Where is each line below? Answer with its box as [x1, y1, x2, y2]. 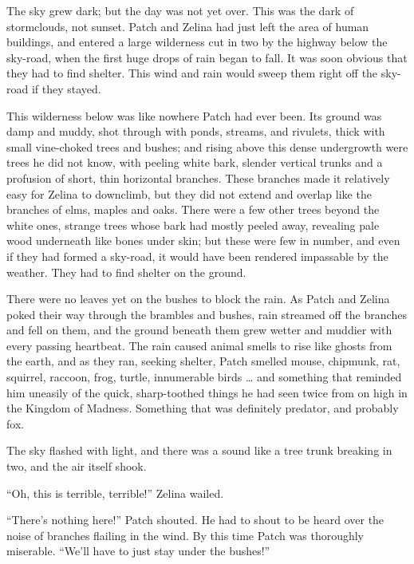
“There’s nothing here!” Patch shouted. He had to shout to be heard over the [6, 511, 384, 528]
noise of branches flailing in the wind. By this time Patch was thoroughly [6, 527, 365, 543]
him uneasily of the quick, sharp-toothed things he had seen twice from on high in [6, 384, 408, 400]
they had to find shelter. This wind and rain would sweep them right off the [6, 65, 378, 81]
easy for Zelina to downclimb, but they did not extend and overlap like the [6, 185, 372, 202]
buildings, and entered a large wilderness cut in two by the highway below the [6, 34, 388, 50]
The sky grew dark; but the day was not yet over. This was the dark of [6, 2, 354, 18]
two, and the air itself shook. [6, 458, 147, 475]
